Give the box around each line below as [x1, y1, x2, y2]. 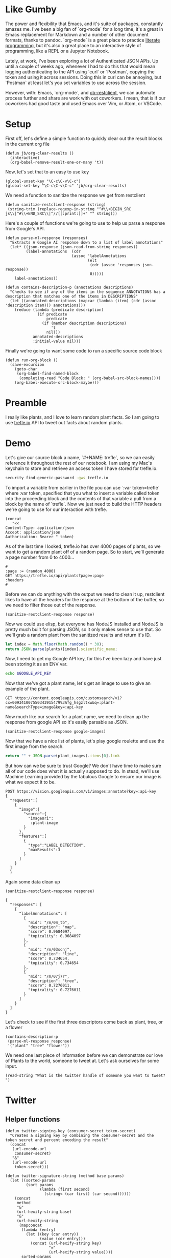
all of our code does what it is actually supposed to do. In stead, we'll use [5, 768, 160, 774]
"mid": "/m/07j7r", [28, 974, 70, 979]
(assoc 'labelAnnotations [71, 253, 127, 259]
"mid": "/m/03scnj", [28, 947, 72, 952]
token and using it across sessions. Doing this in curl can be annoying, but [5, 74, 162, 80]
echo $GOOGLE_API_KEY [5, 671, 52, 676]
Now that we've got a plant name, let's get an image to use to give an [5, 680, 151, 686]
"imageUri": [28, 816, 54, 821]
